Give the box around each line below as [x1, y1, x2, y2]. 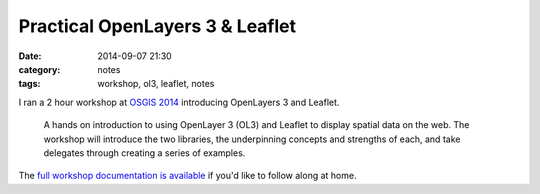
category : [18, 63, 61, 75]
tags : [18, 78, 41, 90]
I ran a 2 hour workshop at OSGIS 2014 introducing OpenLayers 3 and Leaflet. [18, 96, 340, 108]
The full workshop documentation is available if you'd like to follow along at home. [18, 170, 357, 182]
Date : [18, 50, 42, 62]
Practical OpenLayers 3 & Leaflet [18, 15, 297, 37]
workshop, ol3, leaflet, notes [97, 78, 215, 90]
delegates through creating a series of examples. [43, 146, 246, 159]
